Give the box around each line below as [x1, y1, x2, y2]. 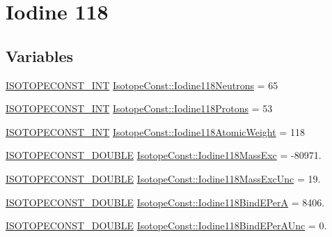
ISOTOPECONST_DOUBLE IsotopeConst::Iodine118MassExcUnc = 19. [6, 171, 321, 185]
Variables [6, 45, 74, 66]
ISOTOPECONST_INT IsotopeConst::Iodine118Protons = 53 [6, 101, 273, 116]
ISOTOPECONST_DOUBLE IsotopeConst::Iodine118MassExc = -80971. [6, 148, 322, 162]
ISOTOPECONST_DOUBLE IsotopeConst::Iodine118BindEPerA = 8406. [6, 194, 325, 209]
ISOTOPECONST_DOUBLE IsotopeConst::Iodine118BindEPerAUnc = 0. [6, 218, 327, 233]
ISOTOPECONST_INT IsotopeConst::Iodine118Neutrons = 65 [6, 77, 278, 92]
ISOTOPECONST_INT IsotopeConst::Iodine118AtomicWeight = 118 [6, 124, 305, 139]
